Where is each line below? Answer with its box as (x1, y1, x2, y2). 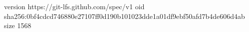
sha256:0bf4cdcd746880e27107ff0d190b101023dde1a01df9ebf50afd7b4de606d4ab (4, 11, 245, 21)
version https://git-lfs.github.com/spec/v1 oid (4, 1, 145, 11)
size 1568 (4, 20, 31, 31)
